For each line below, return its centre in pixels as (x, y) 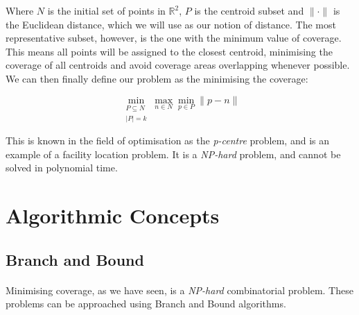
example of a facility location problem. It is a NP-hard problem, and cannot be (173, 154)
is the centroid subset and (249, 10)
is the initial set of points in (106, 10)
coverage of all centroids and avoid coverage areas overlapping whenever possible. (178, 65)
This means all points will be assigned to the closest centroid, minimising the (169, 51)
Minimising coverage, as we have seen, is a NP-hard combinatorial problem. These (179, 290)
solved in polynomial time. (62, 168)
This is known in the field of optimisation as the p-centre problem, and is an (167, 141)
